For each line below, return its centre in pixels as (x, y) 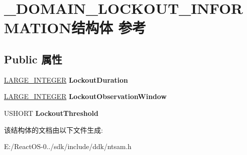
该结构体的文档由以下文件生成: (53, 129)
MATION (38, 27)
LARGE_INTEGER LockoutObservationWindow (85, 96)
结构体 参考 (109, 27)
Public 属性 (33, 59)
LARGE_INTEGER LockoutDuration (66, 79)
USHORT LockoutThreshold (51, 113)
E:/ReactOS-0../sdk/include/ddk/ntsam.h (68, 146)
